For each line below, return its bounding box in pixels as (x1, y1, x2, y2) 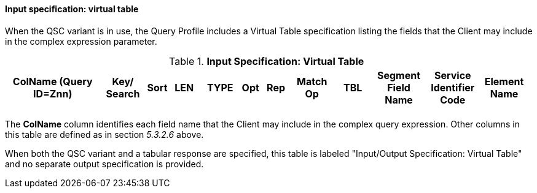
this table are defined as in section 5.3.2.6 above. (5, 129, 204, 140)
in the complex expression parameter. (5, 36, 157, 47)
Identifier (431, 81, 475, 94)
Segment (377, 69, 421, 81)
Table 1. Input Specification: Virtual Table (169, 55, 364, 67)
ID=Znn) (33, 87, 73, 100)
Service (434, 69, 471, 81)
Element (484, 75, 524, 88)
